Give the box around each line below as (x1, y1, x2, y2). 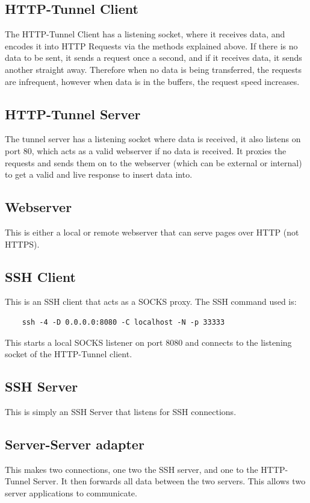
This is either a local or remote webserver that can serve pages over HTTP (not (5, 225, 299, 238)
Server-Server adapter (5, 434, 144, 453)
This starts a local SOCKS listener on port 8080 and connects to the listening (5, 336, 292, 348)
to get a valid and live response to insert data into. (5, 168, 193, 181)
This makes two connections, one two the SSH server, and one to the (5, 463, 258, 475)
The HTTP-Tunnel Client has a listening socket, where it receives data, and (5, 28, 285, 40)
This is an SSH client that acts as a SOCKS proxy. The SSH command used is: (5, 295, 297, 308)
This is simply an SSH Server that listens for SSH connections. (5, 405, 237, 417)
